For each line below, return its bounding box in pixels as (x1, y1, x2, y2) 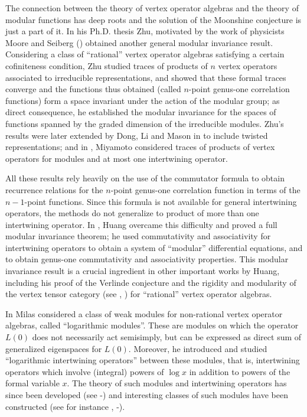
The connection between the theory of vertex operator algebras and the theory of (5, 2, 299, 14)
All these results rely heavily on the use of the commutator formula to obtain (5, 172, 285, 184)
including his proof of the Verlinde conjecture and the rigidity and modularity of (5, 276, 296, 288)
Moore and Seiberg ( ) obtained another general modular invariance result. (5, 36, 273, 48)
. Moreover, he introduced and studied (128, 342, 267, 354)
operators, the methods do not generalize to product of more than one (5, 207, 259, 219)
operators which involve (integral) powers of (5, 365, 164, 377)
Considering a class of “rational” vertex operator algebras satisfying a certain (5, 48, 285, 60)
